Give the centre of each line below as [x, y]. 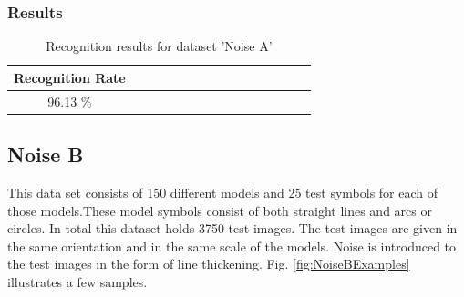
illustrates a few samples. [77, 281]
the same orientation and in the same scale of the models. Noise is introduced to [232, 246]
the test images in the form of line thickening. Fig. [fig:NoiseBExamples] [209, 264]
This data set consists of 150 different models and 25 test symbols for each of [223, 192]
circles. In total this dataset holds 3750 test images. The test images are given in [232, 228]
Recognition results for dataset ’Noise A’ [159, 46]
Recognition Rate [70, 77]
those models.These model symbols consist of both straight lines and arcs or [220, 210]
